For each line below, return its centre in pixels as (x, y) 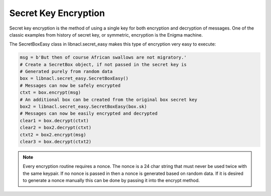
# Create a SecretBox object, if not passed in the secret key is (103, 64)
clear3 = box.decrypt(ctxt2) (56, 142)
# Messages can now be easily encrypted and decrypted (89, 114)
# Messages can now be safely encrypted (70, 85)
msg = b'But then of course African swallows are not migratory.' (103, 57)
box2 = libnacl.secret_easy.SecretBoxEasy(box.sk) (84, 107)
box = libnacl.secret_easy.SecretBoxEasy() (74, 78)
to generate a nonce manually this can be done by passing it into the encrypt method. (111, 180)
